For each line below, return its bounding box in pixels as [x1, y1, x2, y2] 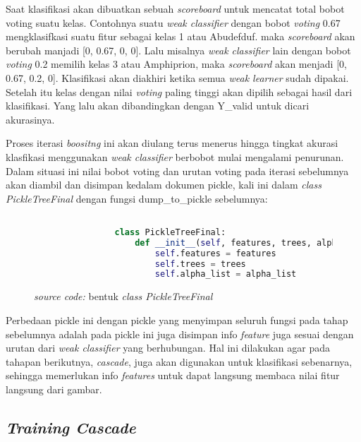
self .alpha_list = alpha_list [154, 269, 297, 280]
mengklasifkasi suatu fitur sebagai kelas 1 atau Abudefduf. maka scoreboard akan [6, 29, 355, 44]
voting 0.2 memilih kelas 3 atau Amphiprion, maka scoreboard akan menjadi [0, [6, 56, 347, 71]
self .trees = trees [154, 258, 246, 269]
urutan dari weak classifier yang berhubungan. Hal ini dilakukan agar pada [6, 340, 330, 355]
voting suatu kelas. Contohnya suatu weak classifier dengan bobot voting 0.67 [6, 15, 341, 30]
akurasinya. [6, 112, 55, 126]
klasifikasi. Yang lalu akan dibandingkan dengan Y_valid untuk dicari [6, 98, 310, 113]
